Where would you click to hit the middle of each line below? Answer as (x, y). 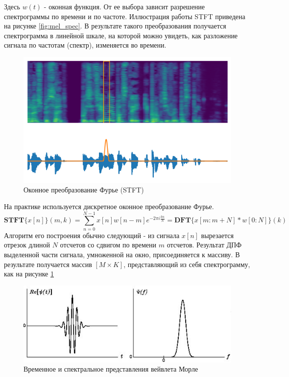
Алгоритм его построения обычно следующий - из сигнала (92, 235)
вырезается (217, 235)
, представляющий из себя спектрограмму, (187, 264)
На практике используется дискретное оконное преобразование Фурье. (109, 206)
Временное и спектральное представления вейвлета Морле (111, 369)
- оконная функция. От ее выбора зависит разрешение (124, 6)
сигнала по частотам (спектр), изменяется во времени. (85, 45)
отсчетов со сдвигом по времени (108, 245)
